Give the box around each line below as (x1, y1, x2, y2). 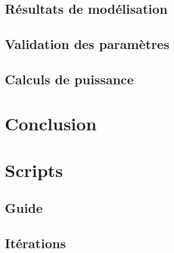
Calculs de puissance (5, 69, 134, 88)
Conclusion (5, 111, 97, 135)
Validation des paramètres (5, 35, 170, 53)
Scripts (5, 157, 63, 182)
